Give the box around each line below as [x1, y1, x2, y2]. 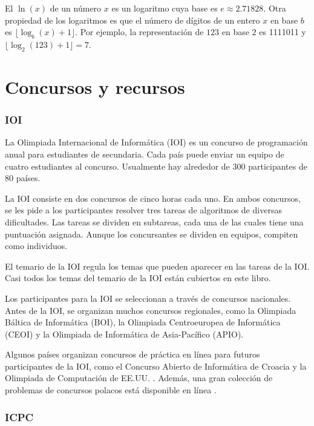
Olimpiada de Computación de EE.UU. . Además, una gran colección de [5, 371, 273, 384]
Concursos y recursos [5, 74, 185, 99]
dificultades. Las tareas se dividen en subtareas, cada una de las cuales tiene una [5, 215, 304, 228]
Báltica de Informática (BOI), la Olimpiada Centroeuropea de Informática [5, 316, 281, 328]
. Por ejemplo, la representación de [75, 25, 204, 38]
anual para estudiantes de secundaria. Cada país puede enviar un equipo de [5, 147, 284, 160]
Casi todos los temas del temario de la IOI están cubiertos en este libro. [5, 271, 271, 284]
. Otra [263, 2, 286, 14]
